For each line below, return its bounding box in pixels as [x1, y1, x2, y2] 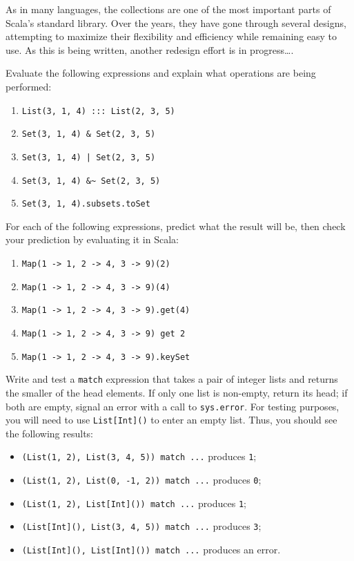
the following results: [6, 426, 93, 440]
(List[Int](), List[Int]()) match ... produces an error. [21, 542, 281, 557]
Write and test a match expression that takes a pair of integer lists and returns [6, 372, 338, 386]
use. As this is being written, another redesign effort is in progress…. [6, 42, 294, 57]
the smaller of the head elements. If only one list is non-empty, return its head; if [6, 385, 348, 399]
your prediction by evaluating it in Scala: [6, 232, 179, 247]
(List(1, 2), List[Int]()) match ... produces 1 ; [21, 495, 246, 510]
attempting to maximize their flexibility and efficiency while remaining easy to [6, 29, 337, 44]
